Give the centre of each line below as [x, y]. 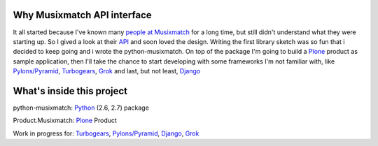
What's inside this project [70, 91]
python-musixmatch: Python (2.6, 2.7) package [81, 108]
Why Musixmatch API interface [82, 15]
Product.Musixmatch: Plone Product [65, 121]
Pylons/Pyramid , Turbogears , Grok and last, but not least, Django [107, 71]
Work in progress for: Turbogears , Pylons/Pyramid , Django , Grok [106, 133]
